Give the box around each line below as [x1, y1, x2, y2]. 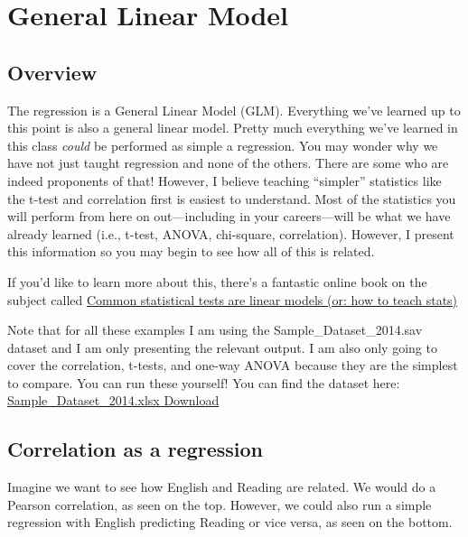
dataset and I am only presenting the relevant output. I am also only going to [7, 338, 437, 356]
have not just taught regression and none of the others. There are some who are [7, 153, 449, 172]
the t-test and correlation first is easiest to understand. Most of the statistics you [7, 189, 456, 208]
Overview [7, 58, 98, 86]
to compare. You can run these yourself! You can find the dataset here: [7, 373, 400, 392]
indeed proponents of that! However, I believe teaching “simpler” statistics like [7, 171, 442, 190]
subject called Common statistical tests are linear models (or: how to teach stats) [7, 290, 458, 309]
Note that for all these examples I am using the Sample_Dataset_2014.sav [7, 320, 423, 339]
